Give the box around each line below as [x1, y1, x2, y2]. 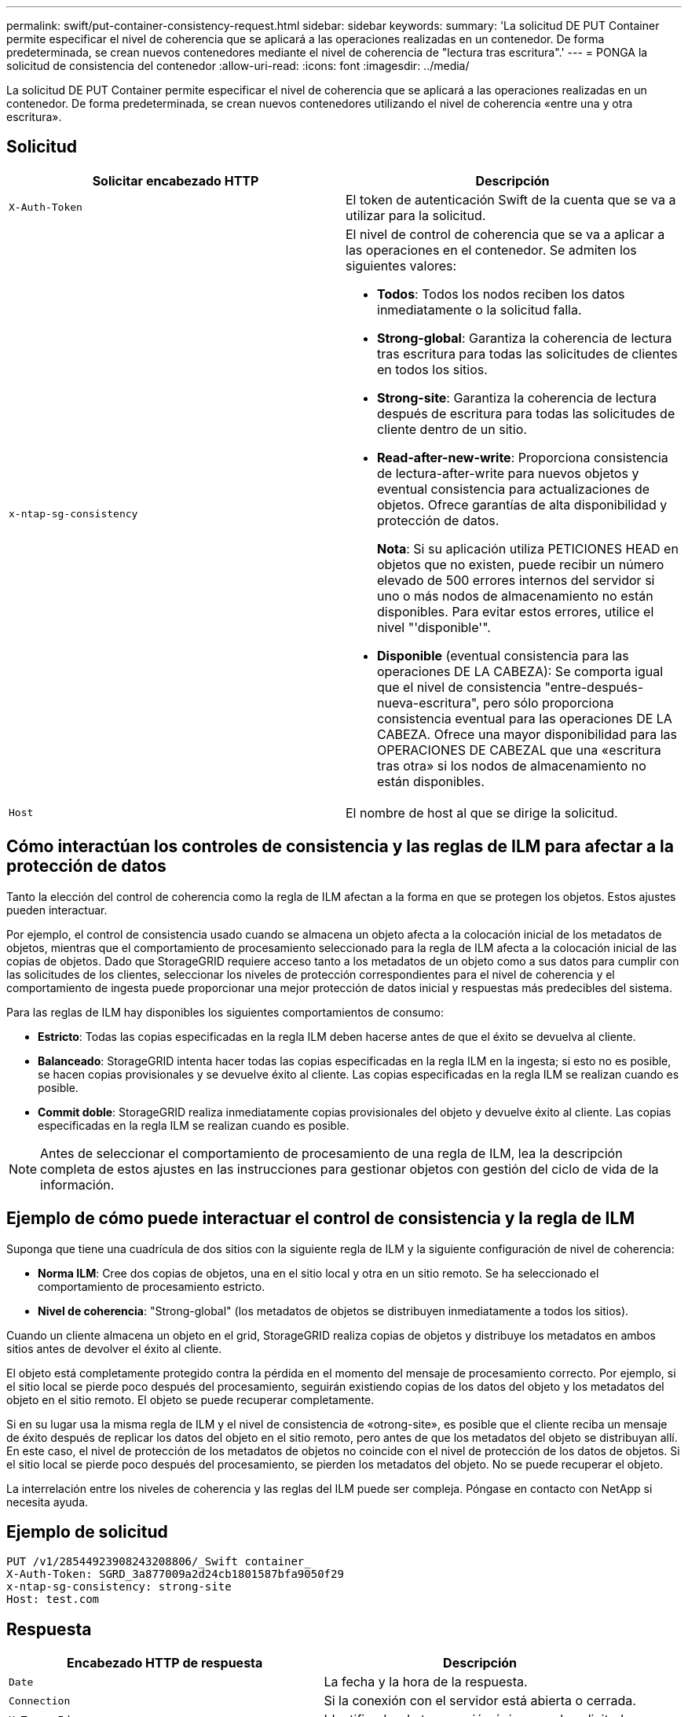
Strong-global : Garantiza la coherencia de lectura [377, 329, 672, 346]
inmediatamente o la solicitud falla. [377, 301, 582, 318]
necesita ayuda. [6, 1495, 89, 1509]
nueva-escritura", [377, 694, 480, 711]
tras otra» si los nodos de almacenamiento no [377, 757, 646, 774]
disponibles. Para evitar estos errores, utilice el [377, 603, 654, 620]
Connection [9, 1694, 71, 1707]
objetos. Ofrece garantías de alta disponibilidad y [377, 496, 668, 513]
